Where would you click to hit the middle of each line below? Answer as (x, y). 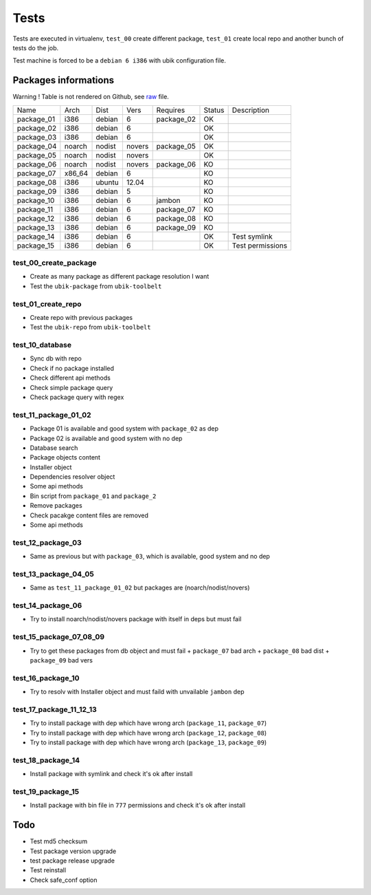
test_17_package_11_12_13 (55, 709)
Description (251, 110)
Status (214, 110)
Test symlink (252, 236)
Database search (54, 448)
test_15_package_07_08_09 (59, 637)
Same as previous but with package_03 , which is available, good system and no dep (150, 557)
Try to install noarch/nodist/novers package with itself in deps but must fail (136, 619)
